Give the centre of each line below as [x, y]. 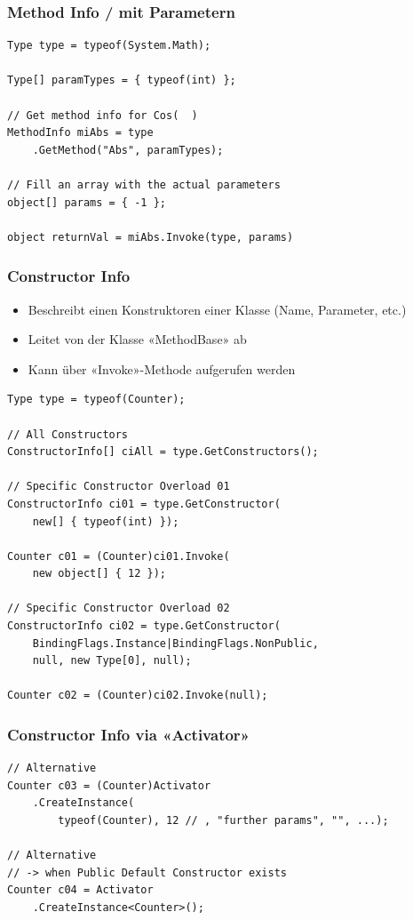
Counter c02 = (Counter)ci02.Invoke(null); [138, 696]
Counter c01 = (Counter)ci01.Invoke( [119, 556]
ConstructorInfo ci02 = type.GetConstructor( [144, 626]
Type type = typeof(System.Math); [109, 46]
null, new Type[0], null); [112, 661]
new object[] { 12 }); [99, 574]
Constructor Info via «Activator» [129, 734]
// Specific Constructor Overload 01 [119, 487]
